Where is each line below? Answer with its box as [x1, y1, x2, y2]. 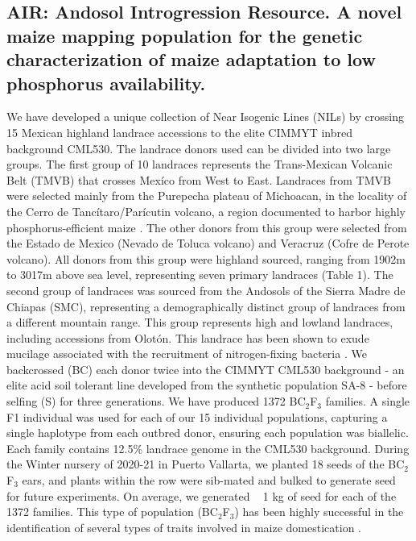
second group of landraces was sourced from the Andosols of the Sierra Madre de [6, 281, 406, 298]
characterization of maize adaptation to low [6, 47, 376, 72]
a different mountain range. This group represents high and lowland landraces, [6, 314, 393, 331]
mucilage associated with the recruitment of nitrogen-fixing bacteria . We [6, 345, 367, 362]
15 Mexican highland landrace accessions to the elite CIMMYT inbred [6, 123, 353, 140]
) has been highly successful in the [234, 503, 404, 520]
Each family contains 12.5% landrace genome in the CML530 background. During [6, 439, 410, 456]
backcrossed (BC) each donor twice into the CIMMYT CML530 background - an [6, 360, 405, 377]
